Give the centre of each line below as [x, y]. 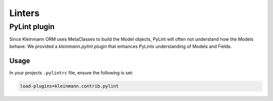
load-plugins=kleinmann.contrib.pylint [69, 86]
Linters [25, 13]
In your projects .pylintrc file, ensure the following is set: [71, 72]
